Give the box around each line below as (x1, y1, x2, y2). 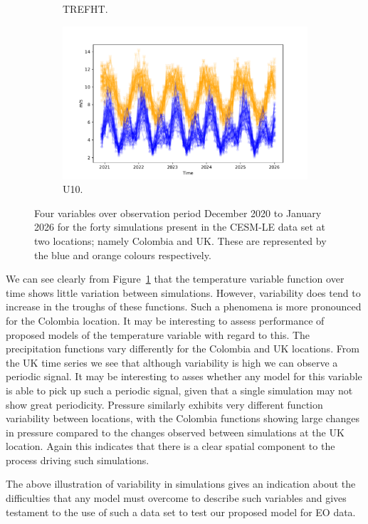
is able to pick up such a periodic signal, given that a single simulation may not (6, 382, 353, 397)
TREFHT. (63, 1, 108, 16)
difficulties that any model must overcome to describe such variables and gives (6, 491, 347, 505)
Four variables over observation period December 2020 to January (34, 205, 322, 220)
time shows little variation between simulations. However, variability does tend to (6, 285, 361, 300)
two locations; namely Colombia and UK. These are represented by (34, 233, 327, 248)
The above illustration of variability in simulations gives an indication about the (6, 476, 356, 491)
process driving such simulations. (6, 452, 149, 467)
